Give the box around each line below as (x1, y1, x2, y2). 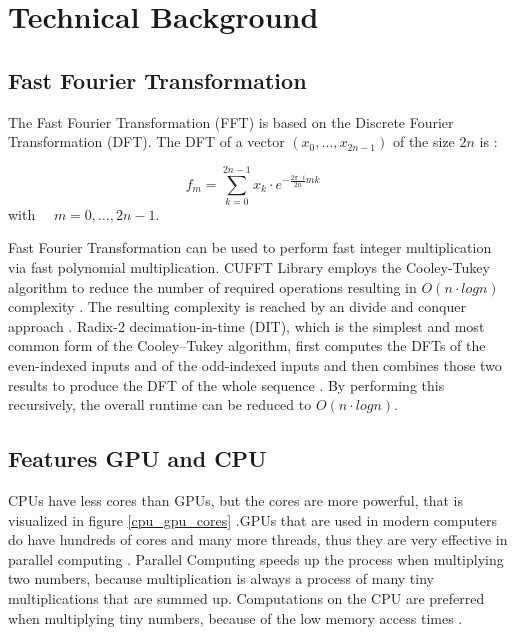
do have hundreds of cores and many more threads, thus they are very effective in (8, 529, 508, 550)
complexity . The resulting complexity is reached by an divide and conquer (8, 296, 467, 317)
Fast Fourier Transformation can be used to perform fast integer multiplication (8, 237, 492, 258)
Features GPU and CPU (8, 443, 267, 474)
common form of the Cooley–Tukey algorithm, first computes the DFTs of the (8, 335, 486, 356)
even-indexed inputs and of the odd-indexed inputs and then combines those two (8, 355, 502, 376)
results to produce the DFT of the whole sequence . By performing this (8, 374, 445, 395)
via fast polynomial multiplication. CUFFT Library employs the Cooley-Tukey (8, 257, 490, 278)
